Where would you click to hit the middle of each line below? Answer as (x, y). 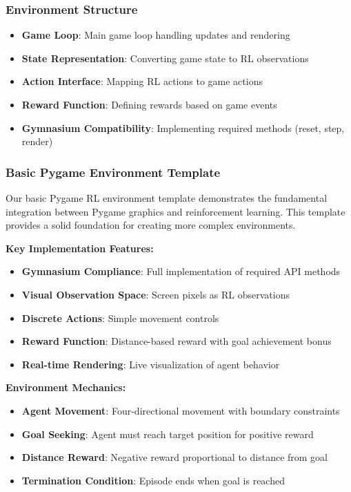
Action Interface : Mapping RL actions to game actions (142, 81)
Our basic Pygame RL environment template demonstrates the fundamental (167, 198)
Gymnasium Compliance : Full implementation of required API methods (181, 271)
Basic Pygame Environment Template (113, 172)
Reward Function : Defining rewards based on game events (149, 104)
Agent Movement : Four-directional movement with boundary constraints (181, 410)
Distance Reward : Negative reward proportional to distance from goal (175, 457)
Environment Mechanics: (66, 387)
